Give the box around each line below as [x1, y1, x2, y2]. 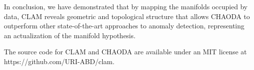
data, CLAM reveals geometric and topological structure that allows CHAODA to [4, 11, 250, 21]
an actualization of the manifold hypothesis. [4, 30, 136, 40]
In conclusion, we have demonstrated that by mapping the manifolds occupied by [4, 1, 248, 11]
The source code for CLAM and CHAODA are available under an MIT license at [4, 47, 247, 57]
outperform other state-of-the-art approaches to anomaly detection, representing [4, 21, 245, 31]
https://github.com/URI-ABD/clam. [4, 56, 115, 66]
